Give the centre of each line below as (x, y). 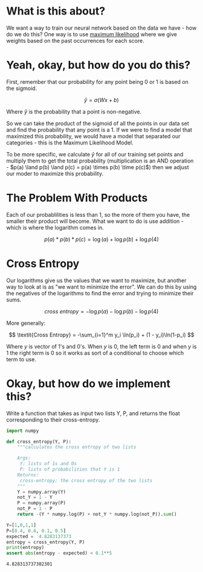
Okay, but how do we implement (89, 383)
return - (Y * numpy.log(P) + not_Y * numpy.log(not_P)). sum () (97, 515)
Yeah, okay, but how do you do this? (98, 65)
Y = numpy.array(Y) (42, 492)
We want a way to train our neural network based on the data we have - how (101, 28)
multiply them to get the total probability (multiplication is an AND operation (100, 161)
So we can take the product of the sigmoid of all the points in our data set (98, 123)
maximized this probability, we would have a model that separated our (93, 136)
